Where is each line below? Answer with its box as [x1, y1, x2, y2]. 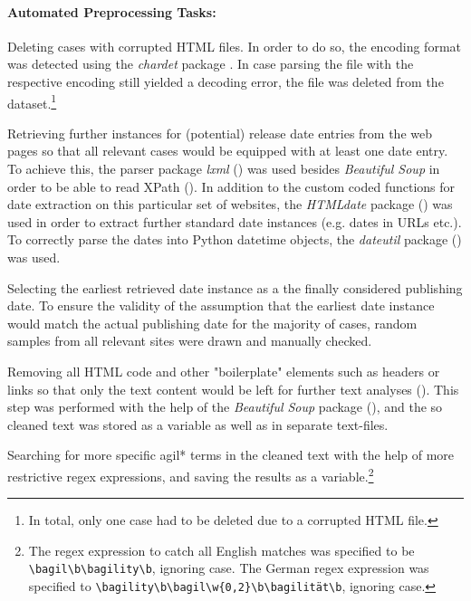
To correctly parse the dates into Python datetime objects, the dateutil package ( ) [7, 230, 462, 249]
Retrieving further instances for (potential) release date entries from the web [7, 123, 432, 142]
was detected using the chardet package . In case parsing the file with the [7, 54, 414, 73]
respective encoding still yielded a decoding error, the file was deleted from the [7, 72, 444, 91]
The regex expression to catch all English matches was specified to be [28, 540, 415, 559]
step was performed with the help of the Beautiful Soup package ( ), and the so [7, 397, 443, 416]
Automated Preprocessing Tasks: [7, 2, 216, 21]
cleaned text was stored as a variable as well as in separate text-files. [7, 415, 389, 434]
